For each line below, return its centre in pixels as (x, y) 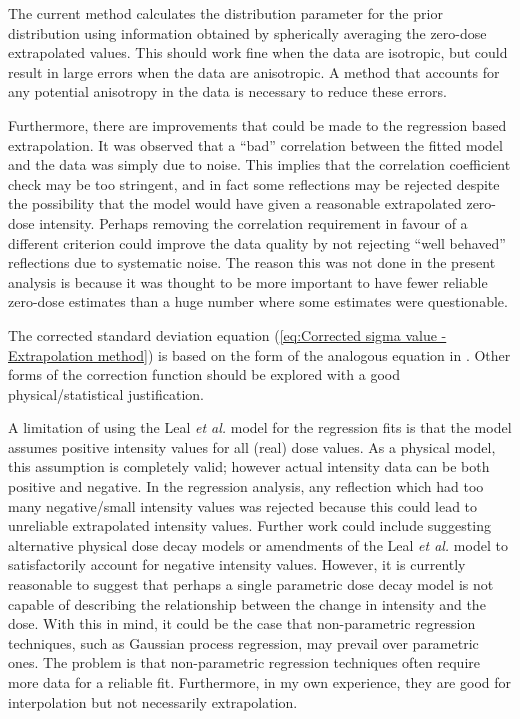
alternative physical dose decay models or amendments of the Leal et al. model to (258, 544)
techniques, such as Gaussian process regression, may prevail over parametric (243, 642)
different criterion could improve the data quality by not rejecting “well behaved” (257, 242)
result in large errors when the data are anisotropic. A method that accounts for (254, 71)
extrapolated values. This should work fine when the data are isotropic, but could (258, 52)
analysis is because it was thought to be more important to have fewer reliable (248, 281)
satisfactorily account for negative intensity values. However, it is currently (237, 564)
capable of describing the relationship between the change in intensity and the (247, 603)
